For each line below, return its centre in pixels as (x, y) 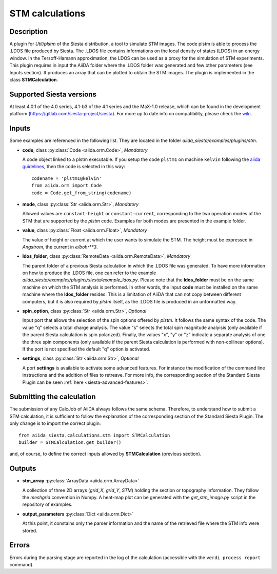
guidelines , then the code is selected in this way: (74, 167)
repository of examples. (47, 504)
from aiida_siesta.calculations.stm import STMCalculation (94, 435)
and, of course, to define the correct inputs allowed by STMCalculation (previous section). (105, 454)
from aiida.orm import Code (67, 186)
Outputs (23, 469)
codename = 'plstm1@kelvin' (67, 178)
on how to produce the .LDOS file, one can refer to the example (89, 273)
